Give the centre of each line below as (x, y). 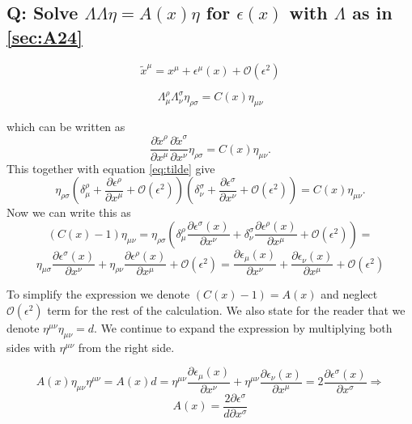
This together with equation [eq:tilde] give (111, 168)
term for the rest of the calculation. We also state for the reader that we (226, 310)
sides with (31, 347)
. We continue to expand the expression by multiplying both (243, 327)
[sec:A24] (45, 36)
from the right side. (126, 347)
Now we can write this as (69, 212)
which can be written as (66, 127)
